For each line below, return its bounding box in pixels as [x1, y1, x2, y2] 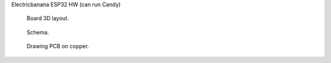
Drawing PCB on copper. [26, 43, 89, 50]
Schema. [26, 28, 49, 36]
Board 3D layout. [26, 15, 69, 22]
